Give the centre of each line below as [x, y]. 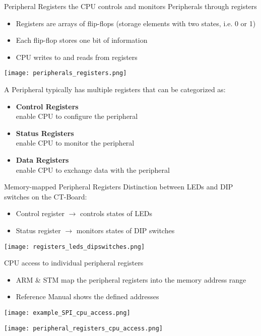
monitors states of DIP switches [125, 230]
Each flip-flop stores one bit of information [82, 40]
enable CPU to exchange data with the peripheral [93, 170]
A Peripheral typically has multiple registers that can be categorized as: [115, 89]
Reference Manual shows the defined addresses [87, 296]
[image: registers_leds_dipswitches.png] [75, 247]
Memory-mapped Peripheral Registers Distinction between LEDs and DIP [119, 187]
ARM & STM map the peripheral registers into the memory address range [131, 279]
